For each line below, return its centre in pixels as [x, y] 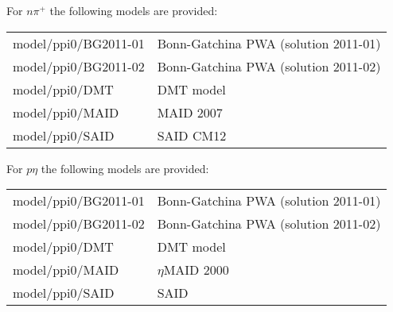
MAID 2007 [190, 112]
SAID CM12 [192, 135]
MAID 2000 [196, 270]
